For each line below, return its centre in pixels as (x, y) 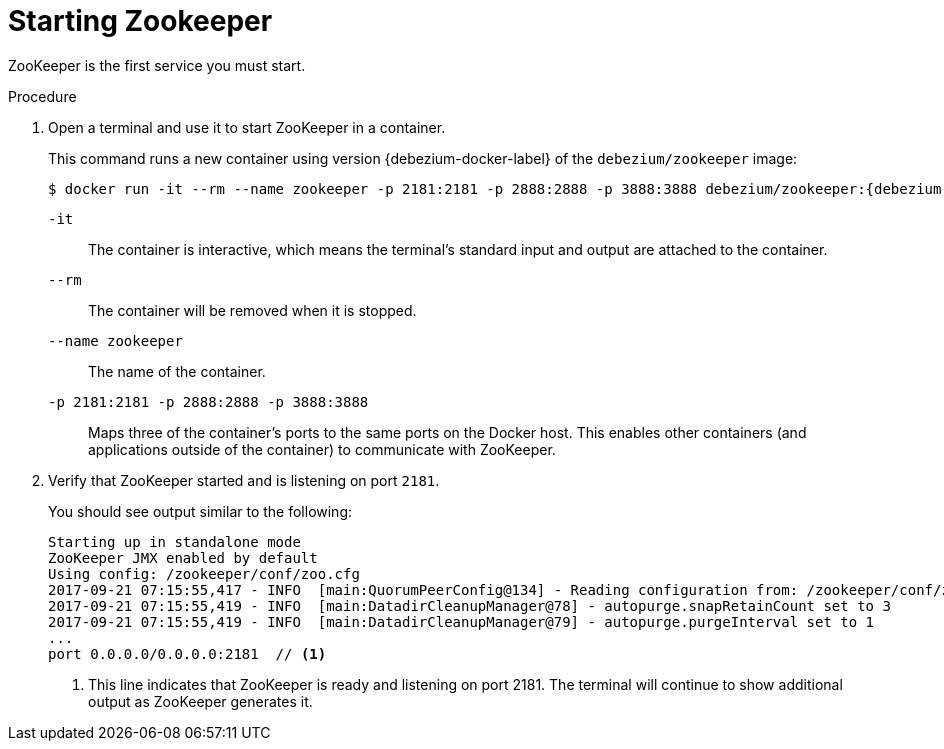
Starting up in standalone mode (174, 541)
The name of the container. (177, 371)
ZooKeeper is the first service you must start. (157, 65)
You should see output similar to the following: (200, 511)
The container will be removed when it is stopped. (252, 310)
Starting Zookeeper (140, 21)
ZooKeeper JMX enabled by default (183, 557)
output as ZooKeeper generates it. (200, 701)
